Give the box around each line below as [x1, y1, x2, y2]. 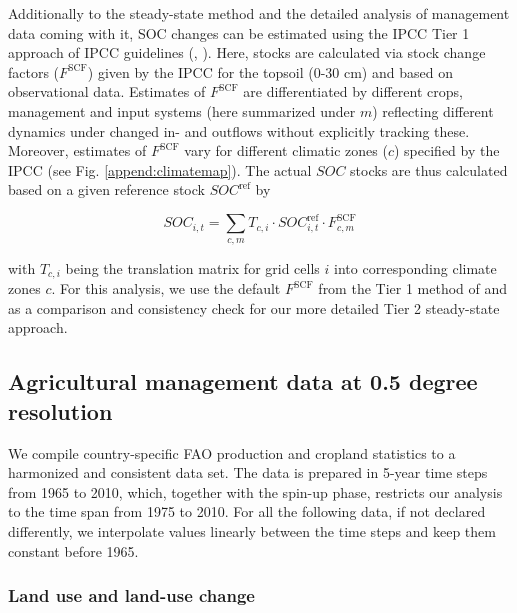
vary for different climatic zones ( [184, 140, 388, 161]
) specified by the [393, 140, 500, 161]
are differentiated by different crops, [243, 81, 463, 102]
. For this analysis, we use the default [51, 278, 281, 299]
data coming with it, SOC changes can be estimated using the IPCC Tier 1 [8, 22, 470, 43]
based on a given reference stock [8, 179, 205, 200]
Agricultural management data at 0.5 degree [8, 366, 478, 397]
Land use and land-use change [8, 583, 255, 608]
